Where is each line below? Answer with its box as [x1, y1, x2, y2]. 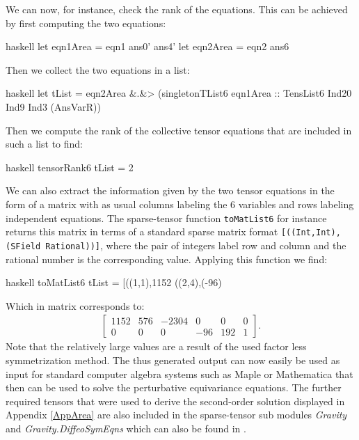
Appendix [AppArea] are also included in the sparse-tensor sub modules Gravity [6, 407, 347, 422]
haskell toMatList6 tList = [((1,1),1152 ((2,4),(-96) [6, 275, 222, 290]
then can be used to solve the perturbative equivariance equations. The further [6, 380, 342, 395]
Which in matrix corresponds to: [6, 298, 145, 313]
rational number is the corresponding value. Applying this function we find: [6, 251, 328, 266]
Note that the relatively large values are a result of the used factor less [6, 339, 307, 354]
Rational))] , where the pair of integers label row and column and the [45, 237, 346, 252]
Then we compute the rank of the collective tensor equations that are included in [6, 123, 352, 137]
